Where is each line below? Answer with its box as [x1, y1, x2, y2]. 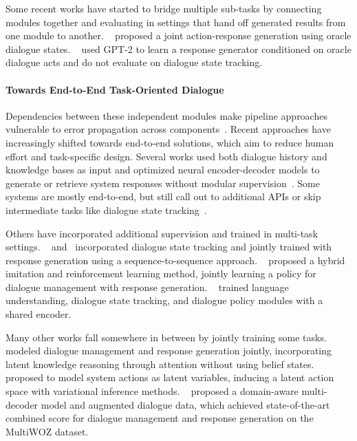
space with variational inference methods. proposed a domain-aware [6, 384, 299, 398]
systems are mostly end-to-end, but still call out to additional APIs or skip [6, 189, 321, 204]
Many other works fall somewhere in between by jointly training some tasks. [6, 330, 327, 344]
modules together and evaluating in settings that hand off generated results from [6, 14, 346, 29]
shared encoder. [6, 307, 72, 321]
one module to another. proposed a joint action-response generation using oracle [6, 28, 351, 43]
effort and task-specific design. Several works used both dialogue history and [6, 149, 327, 163]
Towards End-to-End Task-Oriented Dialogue [6, 82, 224, 96]
